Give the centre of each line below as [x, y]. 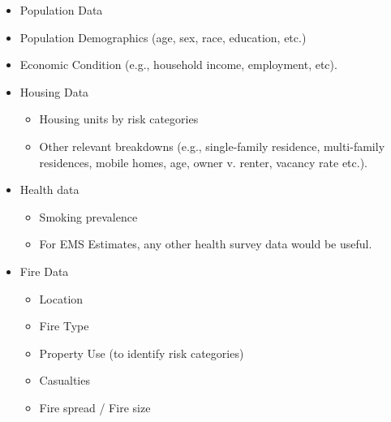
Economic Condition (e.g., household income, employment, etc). [178, 65]
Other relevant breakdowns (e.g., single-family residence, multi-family [212, 146]
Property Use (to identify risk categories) [142, 353]
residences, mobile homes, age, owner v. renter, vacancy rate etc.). [204, 162]
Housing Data [54, 91]
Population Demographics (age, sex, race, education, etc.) [163, 37]
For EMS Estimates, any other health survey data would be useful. [206, 244]
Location [61, 298]
